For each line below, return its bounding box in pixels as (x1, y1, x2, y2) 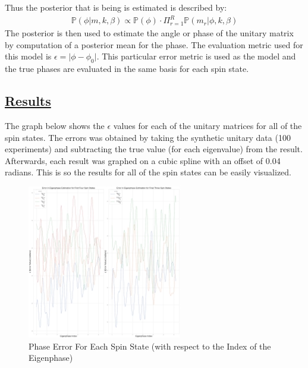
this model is (5, 50, 52, 62)
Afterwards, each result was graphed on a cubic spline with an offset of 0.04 (5, 154, 281, 166)
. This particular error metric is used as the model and (96, 50, 296, 62)
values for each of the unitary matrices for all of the (113, 119, 302, 131)
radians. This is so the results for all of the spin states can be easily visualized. (5, 166, 291, 178)
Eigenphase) (29, 351, 73, 364)
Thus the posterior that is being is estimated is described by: (5, 1, 227, 13)
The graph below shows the (5, 119, 105, 131)
